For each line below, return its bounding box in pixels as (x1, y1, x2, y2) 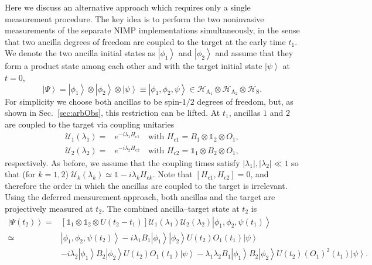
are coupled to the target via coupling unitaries (5, 118, 175, 130)
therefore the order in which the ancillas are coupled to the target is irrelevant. (5, 179, 288, 191)
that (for (5, 168, 36, 180)
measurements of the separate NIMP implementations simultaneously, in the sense (5, 24, 300, 36)
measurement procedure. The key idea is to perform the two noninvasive (5, 12, 264, 25)
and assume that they (215, 47, 293, 59)
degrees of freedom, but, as (197, 95, 293, 107)
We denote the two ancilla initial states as (5, 47, 155, 59)
